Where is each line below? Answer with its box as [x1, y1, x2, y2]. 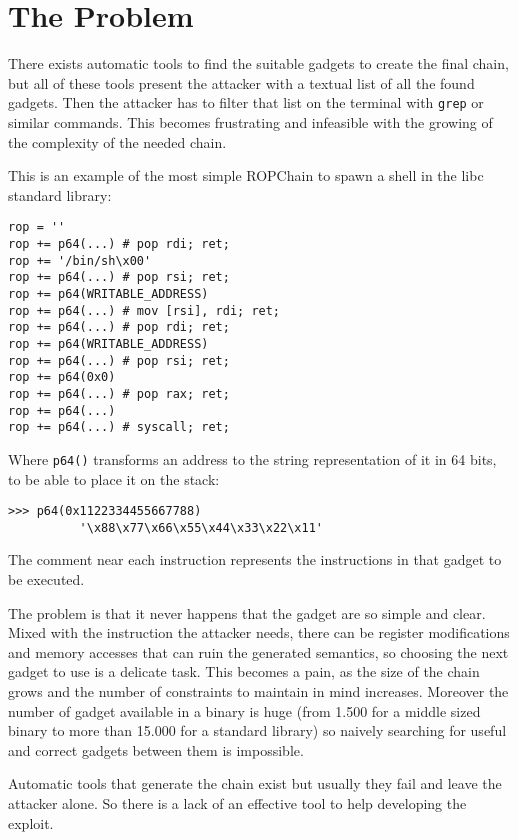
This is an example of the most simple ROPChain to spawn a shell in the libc [8, 165, 484, 186]
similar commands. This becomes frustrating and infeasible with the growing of [8, 111, 493, 132]
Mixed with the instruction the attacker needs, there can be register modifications [8, 622, 510, 643]
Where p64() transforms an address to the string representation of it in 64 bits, [8, 448, 497, 469]
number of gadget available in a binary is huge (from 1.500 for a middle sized [8, 700, 481, 721]
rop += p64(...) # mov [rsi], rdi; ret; [8, 303, 281, 318]
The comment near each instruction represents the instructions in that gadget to [8, 549, 502, 570]
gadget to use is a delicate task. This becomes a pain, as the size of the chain [8, 661, 480, 682]
